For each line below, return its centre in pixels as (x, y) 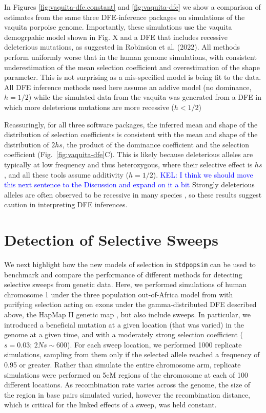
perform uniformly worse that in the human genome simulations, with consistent (130, 57)
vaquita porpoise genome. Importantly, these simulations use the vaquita (118, 27)
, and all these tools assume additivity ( (66, 174)
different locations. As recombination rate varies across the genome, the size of (127, 385)
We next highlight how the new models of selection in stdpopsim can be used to (130, 264)
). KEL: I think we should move (203, 174)
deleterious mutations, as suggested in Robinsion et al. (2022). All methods (122, 47)
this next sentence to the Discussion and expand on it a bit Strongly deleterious (129, 184)
